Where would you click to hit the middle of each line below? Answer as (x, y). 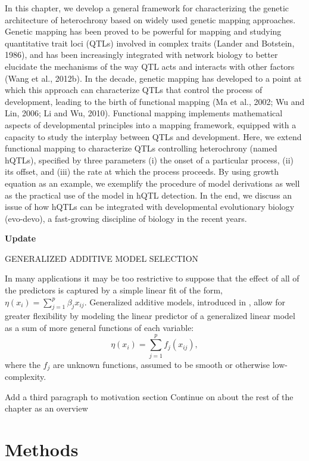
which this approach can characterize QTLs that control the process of (134, 90)
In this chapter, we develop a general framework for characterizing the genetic (147, 8)
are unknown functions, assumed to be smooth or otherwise (161, 364)
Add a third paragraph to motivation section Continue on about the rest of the (149, 396)
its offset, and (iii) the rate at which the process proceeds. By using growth (142, 171)
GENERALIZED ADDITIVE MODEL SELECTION (102, 258)
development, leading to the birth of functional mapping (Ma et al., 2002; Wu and (155, 101)
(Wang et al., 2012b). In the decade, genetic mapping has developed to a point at (153, 78)
